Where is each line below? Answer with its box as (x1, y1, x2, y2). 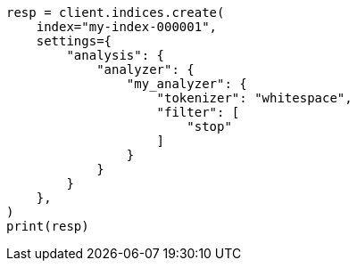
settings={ (36, 34, 112, 48)
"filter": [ (156, 105, 240, 119)
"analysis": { (66, 48, 165, 62)
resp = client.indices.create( (6, 5, 225, 20)
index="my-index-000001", (36, 20, 218, 34)
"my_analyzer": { (126, 77, 247, 91)
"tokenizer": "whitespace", (156, 91, 353, 105)
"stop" (187, 119, 232, 134)
